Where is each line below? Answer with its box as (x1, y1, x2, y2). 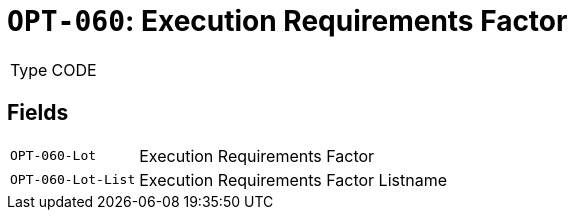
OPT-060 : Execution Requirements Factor (7, 4, 568, 38)
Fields (7, 100, 69, 126)
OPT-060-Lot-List (10, 172, 136, 188)
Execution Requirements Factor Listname (139, 169, 447, 190)
